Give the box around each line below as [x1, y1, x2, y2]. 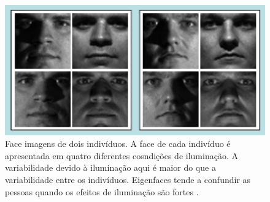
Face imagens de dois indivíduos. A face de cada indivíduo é [5, 137, 231, 150]
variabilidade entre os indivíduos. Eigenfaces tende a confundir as [5, 173, 251, 186]
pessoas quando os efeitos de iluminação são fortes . [5, 185, 199, 198]
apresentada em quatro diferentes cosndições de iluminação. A [5, 149, 238, 162]
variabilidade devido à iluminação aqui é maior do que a [5, 161, 216, 174]
